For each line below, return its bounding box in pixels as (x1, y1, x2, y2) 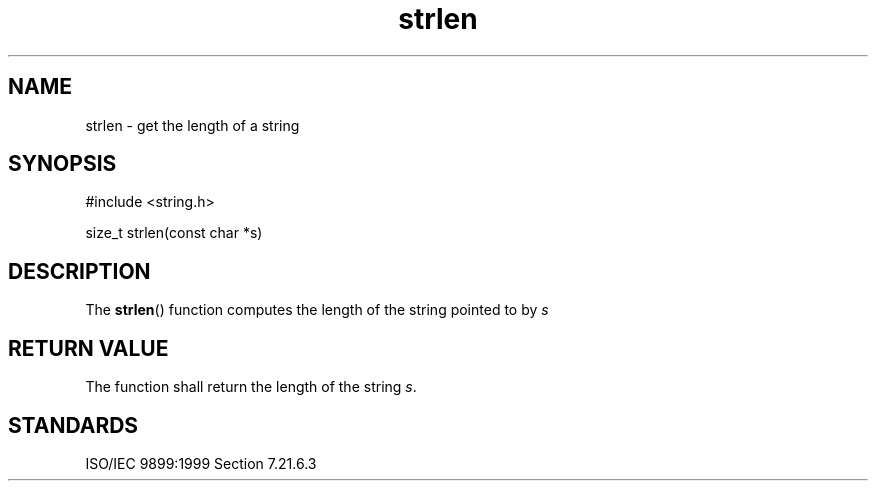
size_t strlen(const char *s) (85, 224, 263, 242)
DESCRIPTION (8, 258, 151, 284)
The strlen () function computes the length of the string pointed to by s (85, 301, 549, 319)
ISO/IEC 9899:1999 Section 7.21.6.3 (85, 454, 317, 472)
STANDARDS (8, 412, 139, 438)
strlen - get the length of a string (85, 116, 300, 134)
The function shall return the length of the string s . (85, 378, 417, 396)
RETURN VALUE (8, 335, 169, 361)
